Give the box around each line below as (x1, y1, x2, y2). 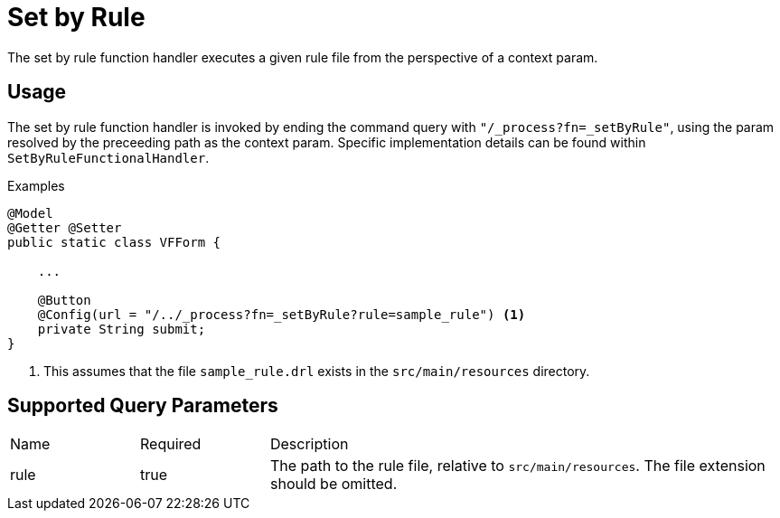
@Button (37, 292, 91, 307)
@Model (7, 205, 53, 221)
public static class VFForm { (7, 234, 221, 250)
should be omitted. (269, 475, 398, 494)
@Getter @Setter (7, 220, 122, 235)
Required (139, 435, 202, 454)
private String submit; (37, 321, 206, 336)
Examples (7, 177, 65, 193)
